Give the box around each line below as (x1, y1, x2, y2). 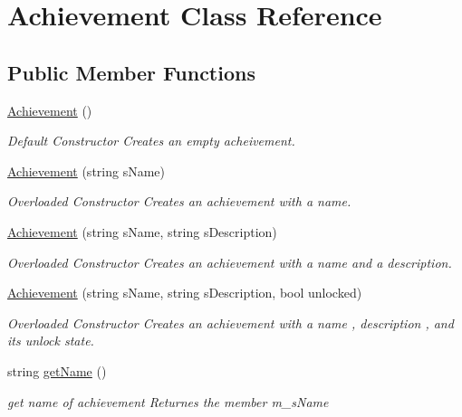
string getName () (7, 361, 107, 380)
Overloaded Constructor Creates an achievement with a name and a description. (7, 252, 452, 271)
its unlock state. (7, 331, 94, 350)
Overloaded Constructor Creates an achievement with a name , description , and (7, 313, 454, 332)
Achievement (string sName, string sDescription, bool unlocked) (7, 283, 362, 302)
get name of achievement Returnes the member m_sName (7, 392, 329, 411)
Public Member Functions (7, 58, 255, 86)
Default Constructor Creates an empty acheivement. (7, 131, 295, 150)
